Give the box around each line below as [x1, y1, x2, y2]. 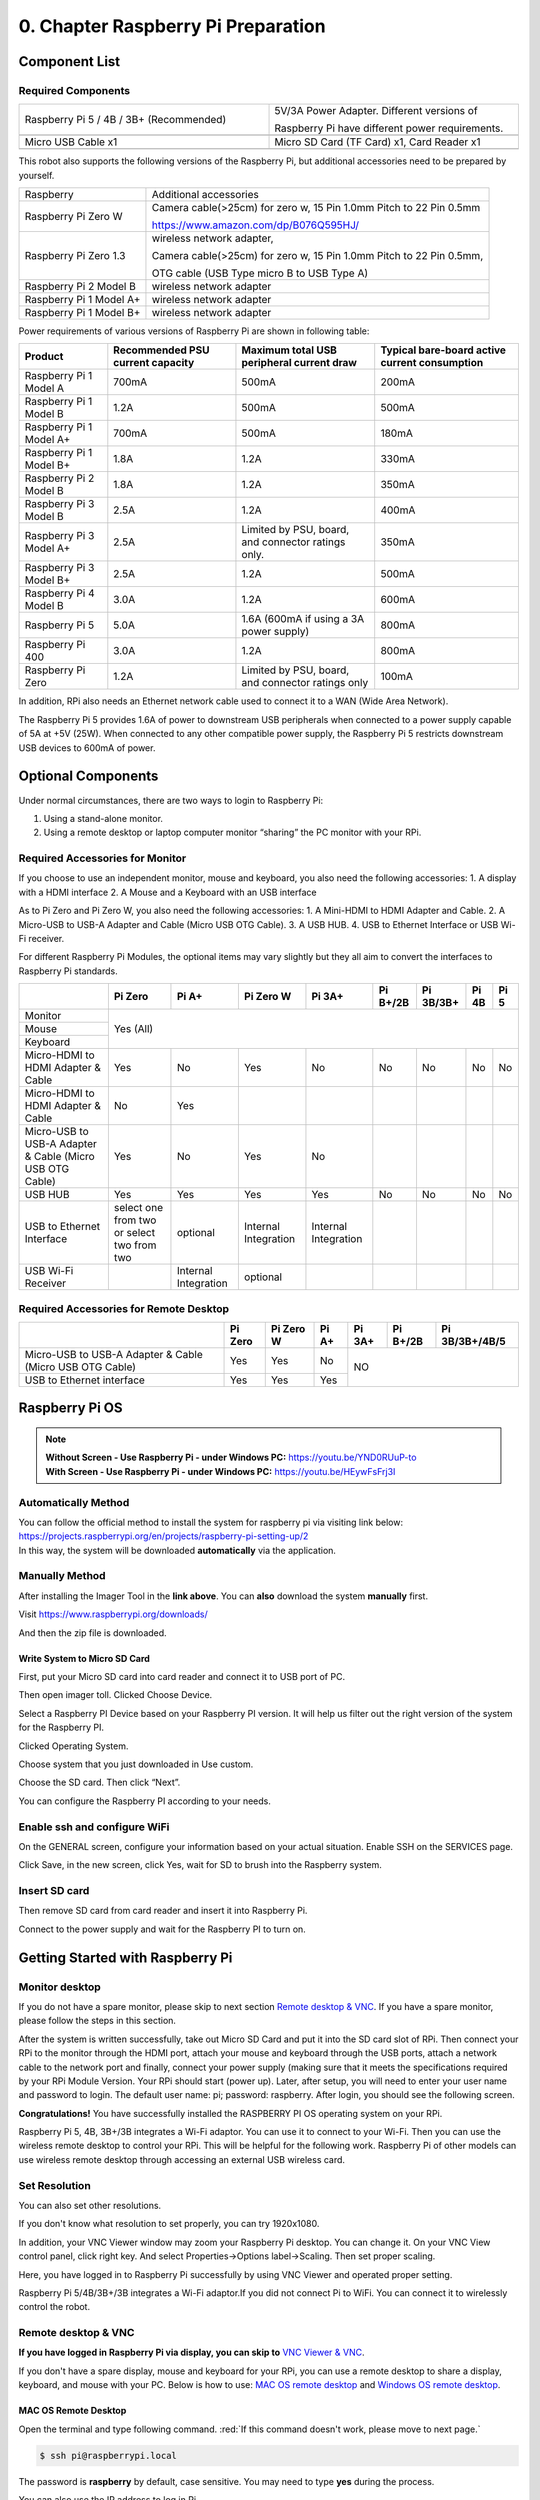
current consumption [380, 356, 484, 370]
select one [113, 1201, 164, 1215]
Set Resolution [18, 2178, 92, 2192]
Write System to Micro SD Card [18, 1652, 150, 1664]
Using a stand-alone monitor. [43, 812, 164, 824]
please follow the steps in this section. [18, 2015, 177, 2027]
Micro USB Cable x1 [24, 135, 118, 149]
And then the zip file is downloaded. [18, 1626, 167, 1639]
